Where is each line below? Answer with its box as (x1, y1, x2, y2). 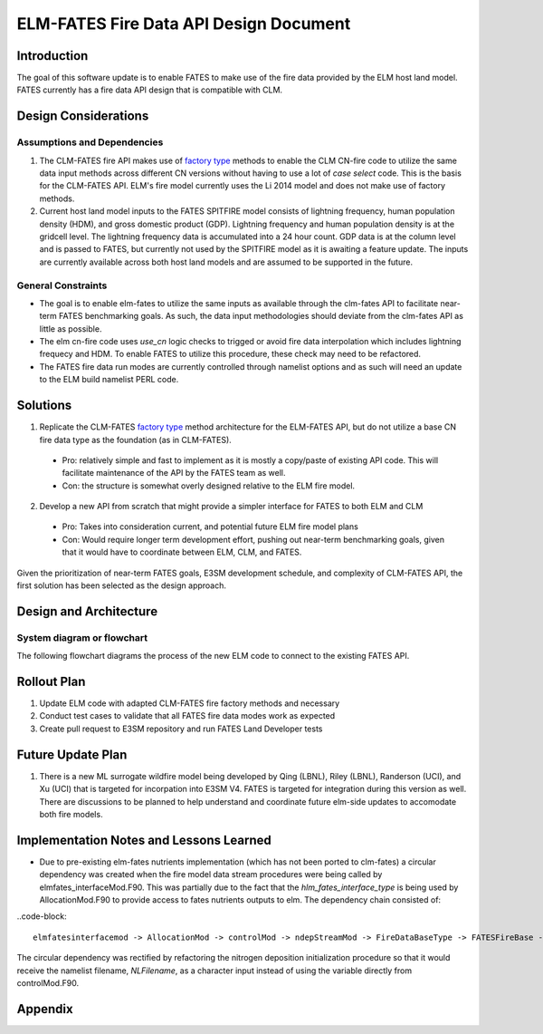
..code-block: (16, 911, 67, 922)
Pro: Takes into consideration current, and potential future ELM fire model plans (62, 521, 359, 532)
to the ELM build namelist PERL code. (39, 374, 179, 385)
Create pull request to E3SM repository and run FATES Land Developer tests (39, 723, 323, 734)
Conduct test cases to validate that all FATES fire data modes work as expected (39, 710, 336, 721)
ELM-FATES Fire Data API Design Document (16, 14, 351, 34)
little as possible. (39, 323, 102, 334)
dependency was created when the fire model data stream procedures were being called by (39, 869, 383, 880)
